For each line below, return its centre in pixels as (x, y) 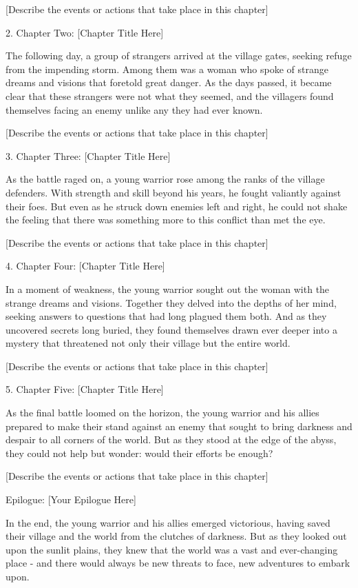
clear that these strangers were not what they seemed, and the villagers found (170, 95)
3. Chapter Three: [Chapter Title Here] (88, 155)
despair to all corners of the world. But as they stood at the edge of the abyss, (171, 439)
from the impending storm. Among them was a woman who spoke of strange (167, 69)
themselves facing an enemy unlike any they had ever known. (134, 109)
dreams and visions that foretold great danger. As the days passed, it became (169, 82)
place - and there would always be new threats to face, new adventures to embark (178, 563)
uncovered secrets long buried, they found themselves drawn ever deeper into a (171, 329)
